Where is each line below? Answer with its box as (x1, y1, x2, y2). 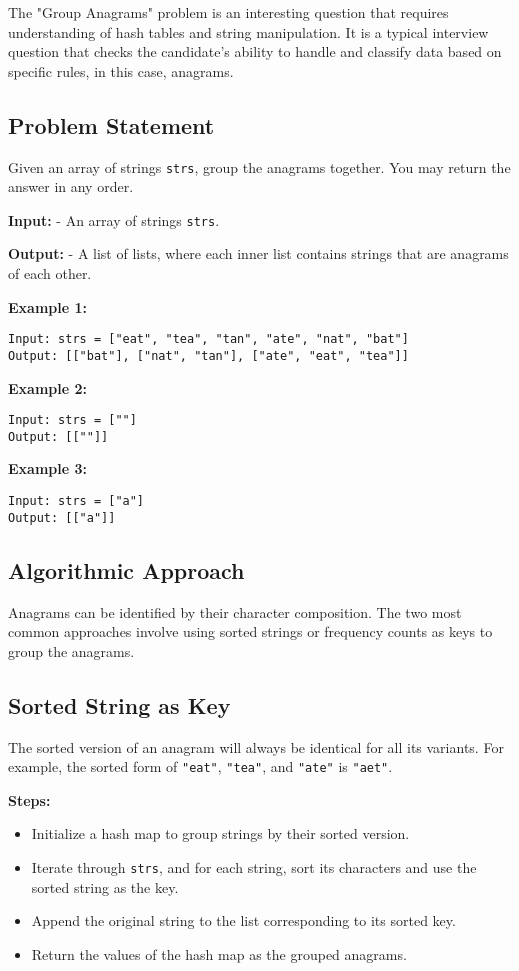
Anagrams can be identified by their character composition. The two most (8, 601, 462, 622)
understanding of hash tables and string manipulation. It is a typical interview (8, 21, 489, 42)
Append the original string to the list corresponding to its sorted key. (31, 910, 456, 931)
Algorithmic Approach (8, 554, 245, 585)
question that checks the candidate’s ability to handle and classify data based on (8, 41, 502, 62)
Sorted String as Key (8, 689, 231, 720)
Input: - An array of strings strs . (8, 209, 220, 230)
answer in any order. (8, 176, 134, 197)
